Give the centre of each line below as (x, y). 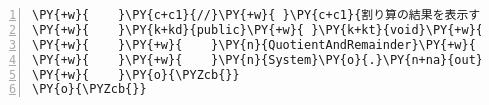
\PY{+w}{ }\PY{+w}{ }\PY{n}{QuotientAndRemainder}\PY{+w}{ (254, 44)
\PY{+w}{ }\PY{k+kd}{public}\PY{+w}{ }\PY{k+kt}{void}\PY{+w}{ (258, 29)
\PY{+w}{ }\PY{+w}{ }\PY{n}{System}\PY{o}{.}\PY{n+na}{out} (258, 59)
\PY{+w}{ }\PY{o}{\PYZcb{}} (136, 74)
